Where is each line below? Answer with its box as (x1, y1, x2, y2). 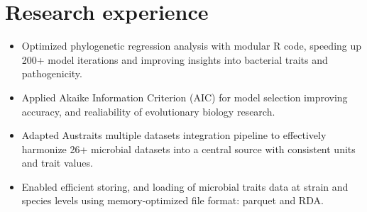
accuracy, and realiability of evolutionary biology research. (21, 104, 275, 118)
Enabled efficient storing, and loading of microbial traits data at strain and (21, 179, 349, 194)
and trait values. (21, 155, 93, 170)
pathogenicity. (21, 66, 82, 81)
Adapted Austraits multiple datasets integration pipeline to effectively (21, 128, 327, 143)
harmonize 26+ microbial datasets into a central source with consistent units (21, 141, 356, 156)
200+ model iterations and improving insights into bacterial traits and (21, 52, 328, 67)
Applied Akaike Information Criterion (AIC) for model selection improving (21, 89, 348, 104)
